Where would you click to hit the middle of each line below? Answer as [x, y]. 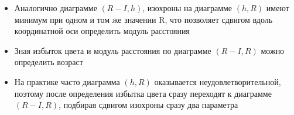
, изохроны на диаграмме [187, 8]
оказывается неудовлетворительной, [218, 81]
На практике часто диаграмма [67, 81]
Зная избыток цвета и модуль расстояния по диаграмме [113, 50]
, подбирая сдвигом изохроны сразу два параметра [148, 105]
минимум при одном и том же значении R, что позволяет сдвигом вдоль [143, 19]
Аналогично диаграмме [56, 8]
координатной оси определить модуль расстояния [102, 31]
